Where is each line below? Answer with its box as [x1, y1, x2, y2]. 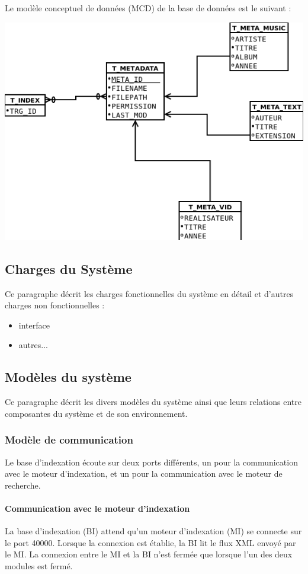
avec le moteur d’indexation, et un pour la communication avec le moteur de [5, 467, 283, 480]
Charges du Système [5, 259, 133, 278]
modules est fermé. [5, 559, 73, 572]
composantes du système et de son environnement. [5, 407, 188, 419]
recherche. [5, 479, 41, 491]
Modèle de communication [5, 432, 133, 447]
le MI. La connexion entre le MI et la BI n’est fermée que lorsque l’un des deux [5, 548, 293, 560]
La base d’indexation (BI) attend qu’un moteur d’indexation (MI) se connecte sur [5, 525, 302, 537]
